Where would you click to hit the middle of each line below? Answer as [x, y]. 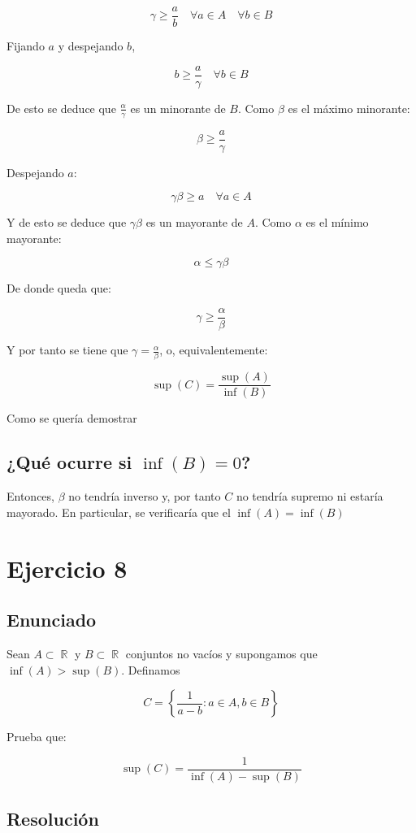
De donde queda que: [59, 288]
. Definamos [151, 669]
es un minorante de [178, 108]
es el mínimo [337, 222]
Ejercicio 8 [67, 568]
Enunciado [52, 620]
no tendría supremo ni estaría [310, 496]
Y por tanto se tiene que [67, 350]
